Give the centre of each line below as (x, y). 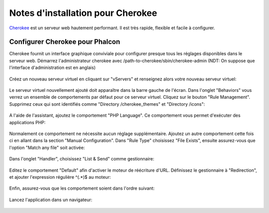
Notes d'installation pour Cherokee (83, 13)
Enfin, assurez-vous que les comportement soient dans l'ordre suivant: (82, 188)
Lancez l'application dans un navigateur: (51, 200)
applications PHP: (27, 122)
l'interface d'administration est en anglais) (52, 68)
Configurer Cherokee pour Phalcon (65, 42)
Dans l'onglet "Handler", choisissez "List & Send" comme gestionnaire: (82, 159)
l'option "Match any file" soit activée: (47, 147)
